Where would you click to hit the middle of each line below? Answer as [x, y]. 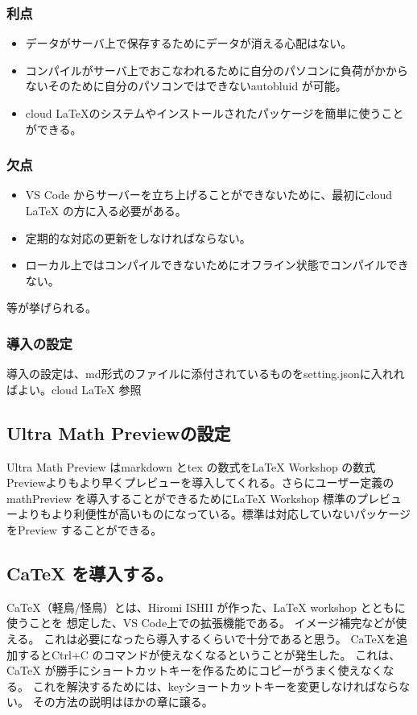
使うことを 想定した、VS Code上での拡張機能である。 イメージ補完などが [201, 623]
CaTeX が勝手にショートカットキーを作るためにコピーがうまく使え [184, 670]
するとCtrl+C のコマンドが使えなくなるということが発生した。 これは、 [209, 654]
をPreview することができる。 [85, 529]
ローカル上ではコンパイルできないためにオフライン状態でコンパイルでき [217, 265]
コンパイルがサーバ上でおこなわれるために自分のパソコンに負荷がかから [217, 70]
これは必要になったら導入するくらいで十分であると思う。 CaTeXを [220, 638]
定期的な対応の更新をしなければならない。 [138, 237]
